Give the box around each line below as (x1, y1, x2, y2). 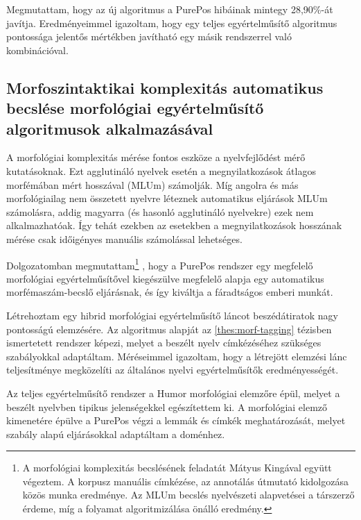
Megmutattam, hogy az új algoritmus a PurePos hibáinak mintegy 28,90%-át (6, 2, 333, 16)
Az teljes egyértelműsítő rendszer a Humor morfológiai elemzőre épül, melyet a (6, 385, 340, 400)
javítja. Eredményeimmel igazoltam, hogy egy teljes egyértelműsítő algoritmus (6, 15, 337, 30)
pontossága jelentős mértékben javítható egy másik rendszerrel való (6, 29, 292, 44)
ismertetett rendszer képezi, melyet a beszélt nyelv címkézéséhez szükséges (6, 335, 322, 350)
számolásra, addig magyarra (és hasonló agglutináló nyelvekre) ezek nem (6, 204, 314, 219)
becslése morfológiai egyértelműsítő (6, 97, 264, 119)
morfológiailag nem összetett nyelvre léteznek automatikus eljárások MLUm (6, 191, 328, 206)
